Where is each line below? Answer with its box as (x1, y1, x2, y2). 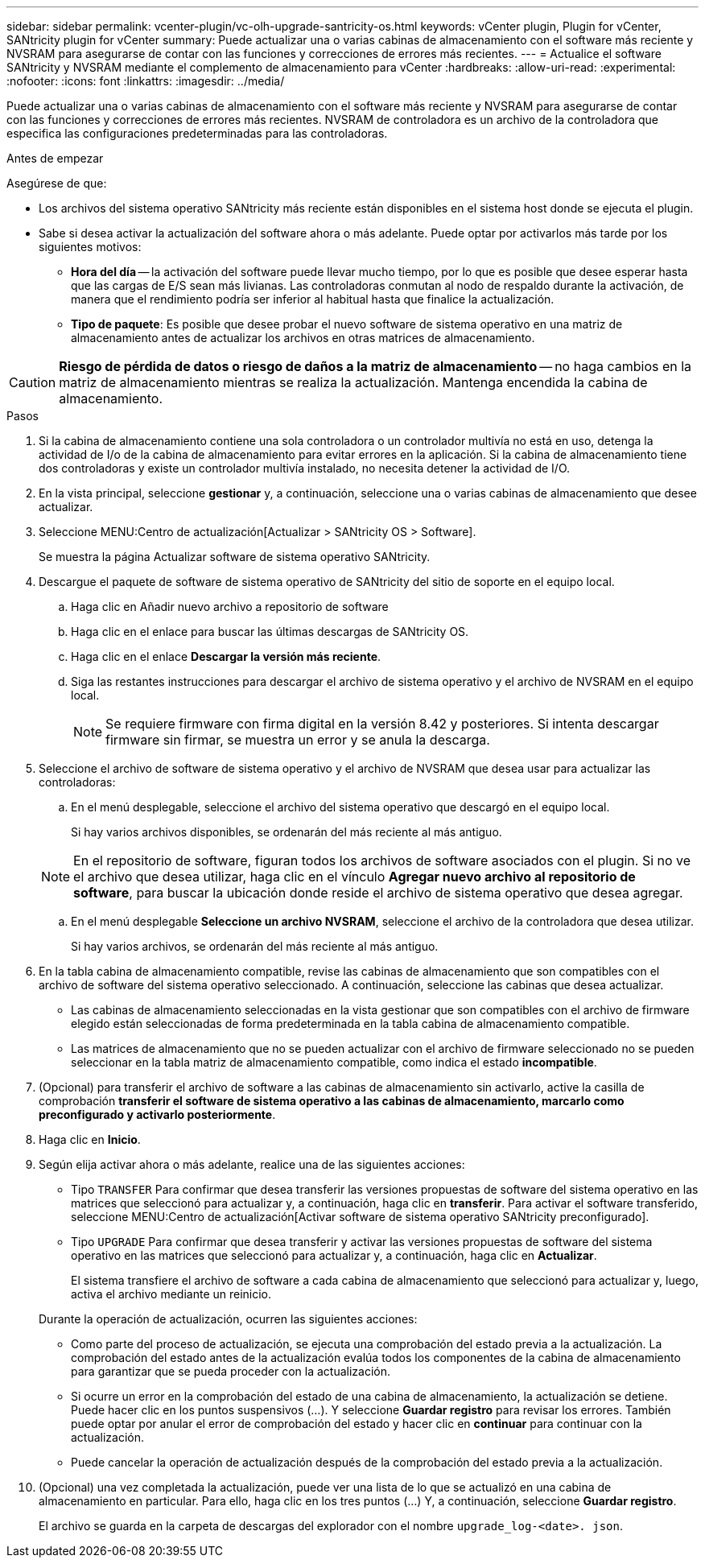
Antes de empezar (6, 151, 104, 165)
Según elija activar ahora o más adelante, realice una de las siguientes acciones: (39, 1158, 465, 1171)
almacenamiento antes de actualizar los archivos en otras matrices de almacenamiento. (71, 331, 535, 345)
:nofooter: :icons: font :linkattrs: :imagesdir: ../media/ (6, 74, 285, 88)
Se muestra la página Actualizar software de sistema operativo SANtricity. (39, 550, 431, 563)
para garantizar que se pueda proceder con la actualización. (71, 1364, 391, 1378)
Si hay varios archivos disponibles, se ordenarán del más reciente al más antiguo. (71, 825, 502, 839)
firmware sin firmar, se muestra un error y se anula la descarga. (105, 732, 490, 748)
